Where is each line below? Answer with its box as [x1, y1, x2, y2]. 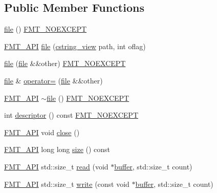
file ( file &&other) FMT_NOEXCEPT [4, 58, 126, 69]
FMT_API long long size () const [4, 144, 111, 155]
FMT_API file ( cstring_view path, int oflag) [4, 40, 146, 51]
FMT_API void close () [4, 126, 80, 137]
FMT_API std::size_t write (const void [4, 178, 129, 189]
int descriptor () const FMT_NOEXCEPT [4, 110, 138, 120]
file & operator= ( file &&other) [4, 75, 103, 85]
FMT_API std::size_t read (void [4, 161, 108, 171]
